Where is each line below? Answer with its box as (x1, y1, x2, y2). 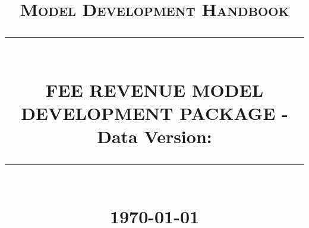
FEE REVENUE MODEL (45, 77, 264, 102)
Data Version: (97, 123, 212, 148)
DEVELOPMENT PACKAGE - (21, 100, 288, 125)
